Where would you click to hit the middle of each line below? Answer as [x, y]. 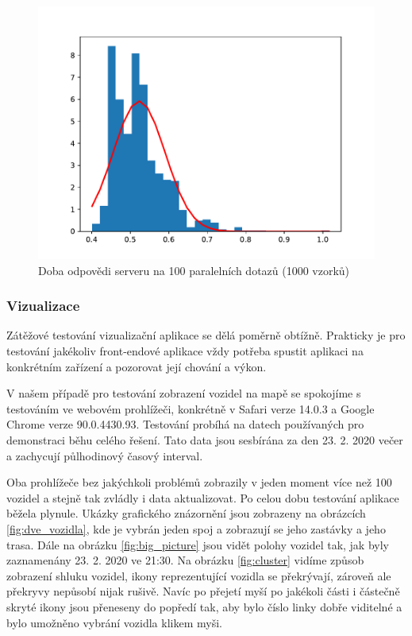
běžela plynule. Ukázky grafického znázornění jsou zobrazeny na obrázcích [186, 513]
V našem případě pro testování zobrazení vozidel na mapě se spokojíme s [184, 393]
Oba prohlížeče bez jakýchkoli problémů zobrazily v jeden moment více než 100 [199, 482]
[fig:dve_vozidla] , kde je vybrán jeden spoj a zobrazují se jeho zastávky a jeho [196, 528]
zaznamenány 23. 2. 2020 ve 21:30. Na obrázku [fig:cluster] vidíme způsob [185, 560]
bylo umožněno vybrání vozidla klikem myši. [114, 622]
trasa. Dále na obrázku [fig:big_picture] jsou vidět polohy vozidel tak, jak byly [198, 544]
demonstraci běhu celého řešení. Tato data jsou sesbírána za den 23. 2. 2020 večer [205, 439]
